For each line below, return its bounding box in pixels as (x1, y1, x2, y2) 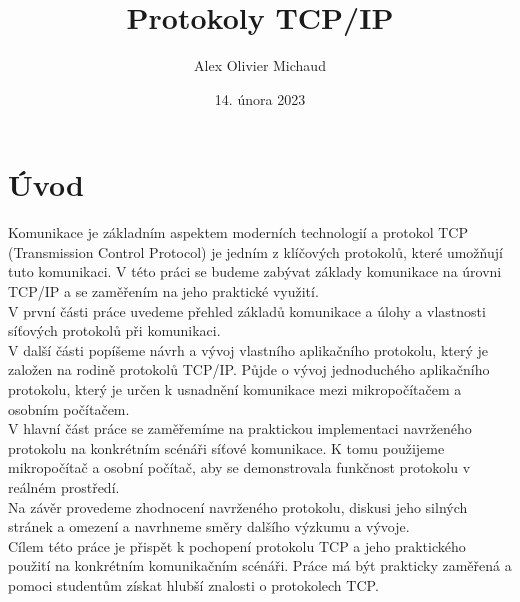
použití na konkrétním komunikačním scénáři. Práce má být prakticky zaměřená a (8, 555, 512, 576)
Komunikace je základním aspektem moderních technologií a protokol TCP (8, 222, 469, 243)
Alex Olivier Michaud (194, 55, 326, 76)
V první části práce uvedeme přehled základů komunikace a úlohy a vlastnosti (8, 300, 486, 321)
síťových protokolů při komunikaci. (8, 320, 221, 341)
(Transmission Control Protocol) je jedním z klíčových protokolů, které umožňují (8, 241, 503, 262)
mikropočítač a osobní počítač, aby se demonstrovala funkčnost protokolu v (8, 457, 471, 478)
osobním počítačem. (8, 398, 130, 419)
